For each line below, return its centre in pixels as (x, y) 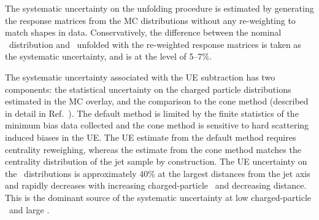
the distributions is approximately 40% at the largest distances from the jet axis (158, 173)
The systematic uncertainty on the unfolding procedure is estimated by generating (159, 8)
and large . (29, 209)
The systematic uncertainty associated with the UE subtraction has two (140, 77)
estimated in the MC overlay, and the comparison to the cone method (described (157, 101)
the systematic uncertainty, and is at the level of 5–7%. (109, 56)
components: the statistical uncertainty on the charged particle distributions (148, 89)
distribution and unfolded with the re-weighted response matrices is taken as (155, 44)
